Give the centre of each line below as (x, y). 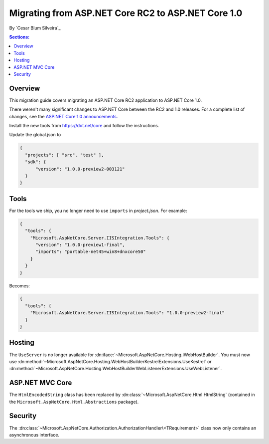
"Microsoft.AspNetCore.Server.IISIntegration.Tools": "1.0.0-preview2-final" (128, 313)
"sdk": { (36, 162)
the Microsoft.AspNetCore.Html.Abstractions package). (74, 402)
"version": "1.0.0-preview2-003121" (80, 169)
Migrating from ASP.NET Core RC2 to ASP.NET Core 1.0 (126, 13)
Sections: (19, 37)
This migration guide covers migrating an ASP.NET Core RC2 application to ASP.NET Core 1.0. (105, 100)
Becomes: (19, 286)
